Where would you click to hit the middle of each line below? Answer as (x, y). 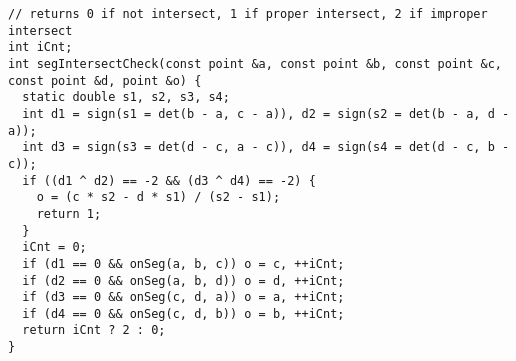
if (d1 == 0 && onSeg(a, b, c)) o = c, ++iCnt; (183, 263)
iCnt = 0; (54, 247)
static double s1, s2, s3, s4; (126, 97)
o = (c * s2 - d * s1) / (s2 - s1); (158, 197)
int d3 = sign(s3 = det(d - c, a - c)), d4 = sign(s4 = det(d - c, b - (266, 147)
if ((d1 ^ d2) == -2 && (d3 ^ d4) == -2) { (169, 180)
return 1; (69, 213)
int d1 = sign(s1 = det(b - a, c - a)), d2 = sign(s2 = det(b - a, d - (266, 113)
